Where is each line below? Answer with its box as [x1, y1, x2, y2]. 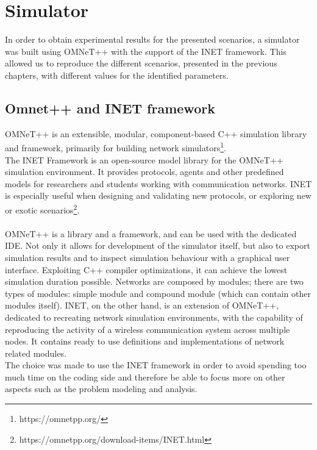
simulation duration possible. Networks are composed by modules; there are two [5, 275, 304, 288]
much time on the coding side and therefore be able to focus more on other [5, 370, 285, 383]
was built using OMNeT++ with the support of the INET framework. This [5, 45, 287, 57]
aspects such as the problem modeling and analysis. [5, 382, 198, 395]
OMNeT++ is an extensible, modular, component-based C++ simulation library [5, 127, 307, 140]
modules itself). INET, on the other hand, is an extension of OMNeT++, [5, 299, 279, 312]
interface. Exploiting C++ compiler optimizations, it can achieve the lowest [5, 263, 288, 276]
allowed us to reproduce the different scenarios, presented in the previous [5, 57, 277, 70]
